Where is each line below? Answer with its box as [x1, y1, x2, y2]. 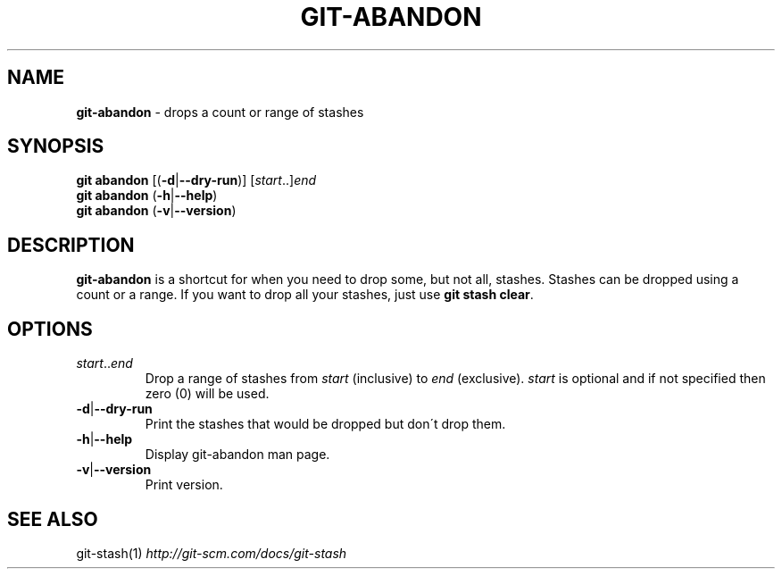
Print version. [145, 477, 223, 493]
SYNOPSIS [7, 135, 104, 158]
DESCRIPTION [7, 233, 135, 256]
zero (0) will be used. [145, 386, 270, 402]
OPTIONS [7, 317, 93, 340]
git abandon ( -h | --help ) [76, 188, 218, 204]
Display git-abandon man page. [145, 447, 330, 463]
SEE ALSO [7, 507, 98, 530]
